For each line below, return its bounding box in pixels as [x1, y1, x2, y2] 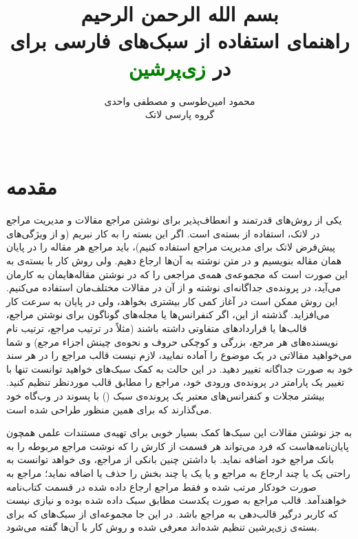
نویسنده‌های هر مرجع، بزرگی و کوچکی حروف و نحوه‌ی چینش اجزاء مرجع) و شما [6, 334, 339, 349]
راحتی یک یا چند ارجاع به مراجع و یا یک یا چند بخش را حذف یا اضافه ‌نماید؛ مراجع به [6, 465, 350, 480]
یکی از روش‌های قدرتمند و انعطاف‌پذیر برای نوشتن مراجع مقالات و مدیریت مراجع [6, 213, 342, 227]
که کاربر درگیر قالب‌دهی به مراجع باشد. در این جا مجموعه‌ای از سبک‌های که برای [6, 506, 338, 520]
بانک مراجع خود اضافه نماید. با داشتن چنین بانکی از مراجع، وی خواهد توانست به [6, 452, 335, 467]
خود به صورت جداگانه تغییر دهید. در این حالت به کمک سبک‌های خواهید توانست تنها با [6, 361, 353, 375]
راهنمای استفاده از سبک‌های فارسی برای [10, 26, 350, 55]
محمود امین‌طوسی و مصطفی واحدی [104, 93, 255, 108]
